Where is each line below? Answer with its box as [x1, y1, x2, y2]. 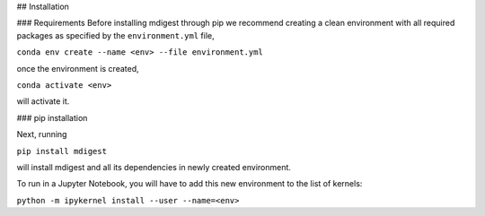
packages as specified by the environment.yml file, [16, 30, 215, 40]
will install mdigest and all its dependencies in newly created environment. [16, 161, 292, 172]
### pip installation [16, 112, 88, 123]
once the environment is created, [16, 63, 139, 73]
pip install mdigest [16, 146, 108, 156]
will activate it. [16, 96, 70, 107]
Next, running [16, 129, 67, 140]
